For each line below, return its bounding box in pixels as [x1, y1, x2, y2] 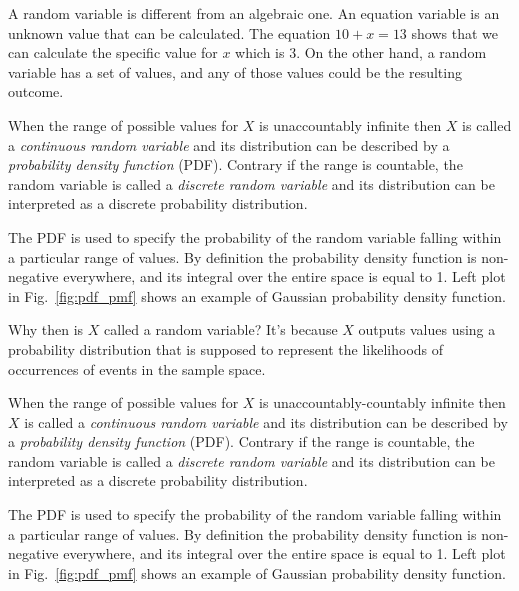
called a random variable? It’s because [104, 319, 338, 340]
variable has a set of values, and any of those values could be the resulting [8, 61, 462, 82]
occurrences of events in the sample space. [8, 358, 266, 379]
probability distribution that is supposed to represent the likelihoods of [8, 338, 444, 359]
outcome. [8, 81, 64, 102]
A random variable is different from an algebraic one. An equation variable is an [8, 3, 500, 23]
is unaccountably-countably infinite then [259, 392, 506, 413]
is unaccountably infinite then [259, 114, 442, 135]
